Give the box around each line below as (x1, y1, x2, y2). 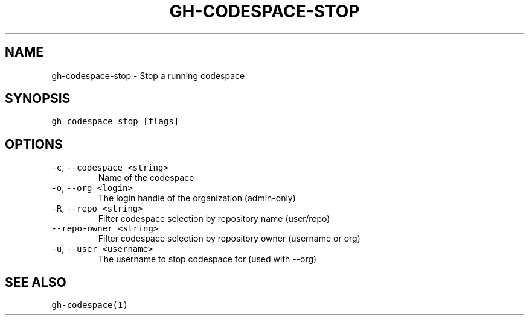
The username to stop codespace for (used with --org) (98, 254, 317, 265)
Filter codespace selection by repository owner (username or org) (98, 233, 361, 244)
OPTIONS (5, 136, 63, 152)
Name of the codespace (98, 172, 194, 183)
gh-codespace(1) (51, 300, 128, 310)
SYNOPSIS (5, 91, 71, 107)
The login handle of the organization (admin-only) (98, 193, 296, 204)
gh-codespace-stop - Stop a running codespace (51, 70, 245, 81)
